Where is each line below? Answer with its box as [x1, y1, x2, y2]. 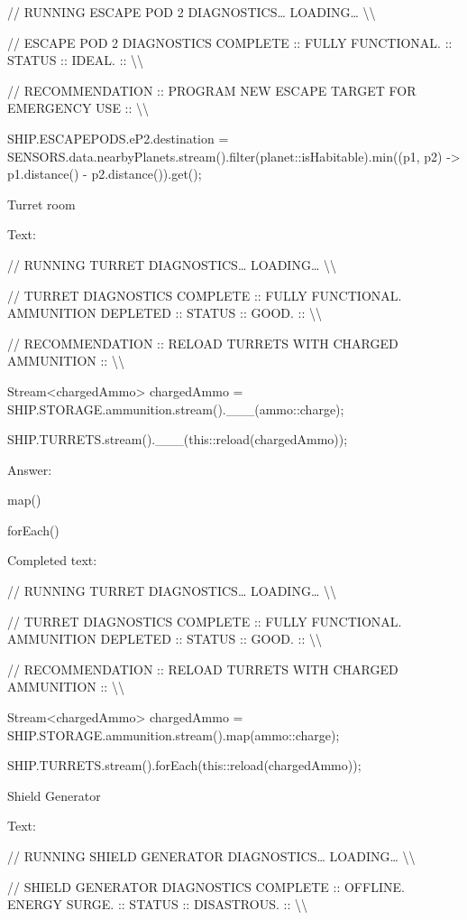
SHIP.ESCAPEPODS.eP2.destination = [7, 128, 229, 147]
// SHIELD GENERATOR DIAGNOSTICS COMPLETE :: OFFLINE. [7, 877, 405, 896]
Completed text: [7, 551, 97, 570]
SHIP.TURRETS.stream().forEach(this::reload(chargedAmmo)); [7, 756, 362, 775]
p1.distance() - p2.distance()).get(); [7, 164, 202, 183]
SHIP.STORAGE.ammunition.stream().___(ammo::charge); [7, 399, 344, 418]
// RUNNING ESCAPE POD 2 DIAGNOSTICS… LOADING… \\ [7, 3, 376, 21]
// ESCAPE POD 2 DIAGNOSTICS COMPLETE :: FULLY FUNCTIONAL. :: [7, 33, 453, 51]
